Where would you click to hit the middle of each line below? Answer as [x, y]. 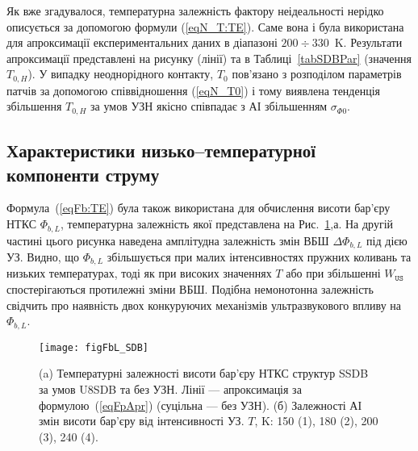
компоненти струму [83, 174]
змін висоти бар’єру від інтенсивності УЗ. [142, 421]
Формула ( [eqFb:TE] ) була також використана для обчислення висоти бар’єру [199, 208]
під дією [387, 240]
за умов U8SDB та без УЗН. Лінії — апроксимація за [170, 388]
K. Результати [368, 42]
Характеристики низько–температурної [161, 150]
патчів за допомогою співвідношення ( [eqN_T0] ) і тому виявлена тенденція [194, 90]
